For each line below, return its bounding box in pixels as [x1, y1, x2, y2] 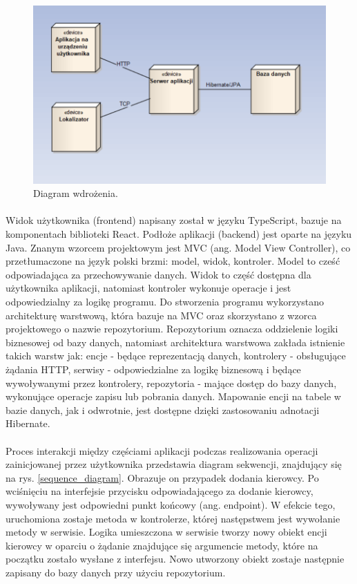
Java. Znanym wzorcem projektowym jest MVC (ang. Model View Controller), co [6, 240, 351, 254]
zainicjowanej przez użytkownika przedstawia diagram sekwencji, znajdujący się [6, 457, 342, 471]
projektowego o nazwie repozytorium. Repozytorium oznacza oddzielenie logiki [6, 321, 338, 336]
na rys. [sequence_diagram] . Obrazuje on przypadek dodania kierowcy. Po [6, 470, 319, 484]
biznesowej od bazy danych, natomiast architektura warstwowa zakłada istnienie [6, 335, 345, 349]
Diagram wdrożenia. [33, 186, 118, 200]
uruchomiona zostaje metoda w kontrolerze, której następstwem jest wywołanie [6, 511, 340, 525]
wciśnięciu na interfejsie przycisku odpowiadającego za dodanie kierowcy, [6, 484, 313, 498]
